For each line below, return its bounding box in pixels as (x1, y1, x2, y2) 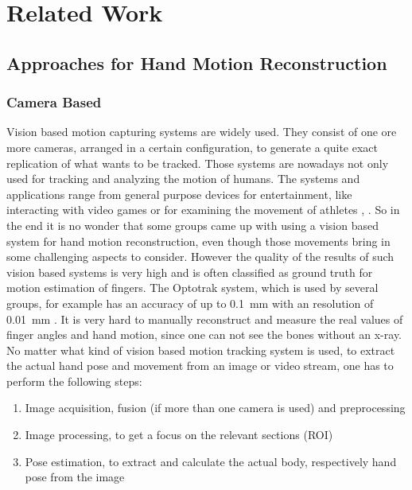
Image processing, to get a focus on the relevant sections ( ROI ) (25, 426, 333, 443)
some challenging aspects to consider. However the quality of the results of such (6, 248, 395, 265)
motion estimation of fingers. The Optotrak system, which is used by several (6, 279, 379, 296)
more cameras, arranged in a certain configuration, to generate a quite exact (6, 138, 378, 155)
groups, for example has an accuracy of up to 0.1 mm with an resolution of (6, 294, 374, 311)
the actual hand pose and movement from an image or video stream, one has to (6, 357, 394, 374)
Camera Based (6, 92, 102, 112)
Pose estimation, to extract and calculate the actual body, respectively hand (25, 453, 397, 469)
